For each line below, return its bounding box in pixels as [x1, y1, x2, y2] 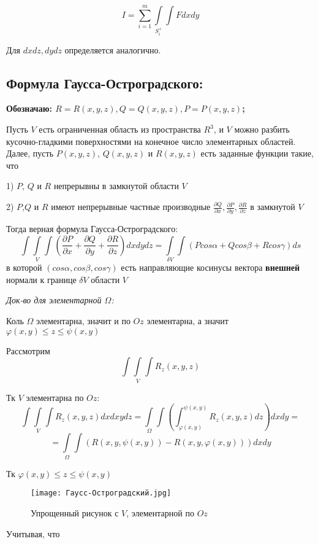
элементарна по [26, 391, 84, 403]
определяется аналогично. [64, 43, 161, 56]
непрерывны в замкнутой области [53, 179, 179, 192]
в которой [6, 261, 42, 274]
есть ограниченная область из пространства [39, 123, 201, 136]
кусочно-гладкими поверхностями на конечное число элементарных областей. [6, 134, 296, 147]
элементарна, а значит [146, 314, 229, 327]
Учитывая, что [6, 527, 60, 540]
